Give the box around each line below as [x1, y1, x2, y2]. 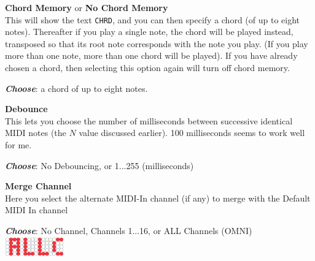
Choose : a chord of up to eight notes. [5, 81, 148, 94]
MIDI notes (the [5, 126, 66, 139]
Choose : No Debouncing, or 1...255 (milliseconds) [5, 159, 194, 172]
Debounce [5, 102, 48, 115]
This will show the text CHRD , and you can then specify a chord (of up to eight [5, 13, 300, 26]
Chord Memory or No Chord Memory [5, 1, 168, 13]
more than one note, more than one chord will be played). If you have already [5, 49, 298, 62]
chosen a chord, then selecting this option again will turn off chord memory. [5, 61, 290, 74]
